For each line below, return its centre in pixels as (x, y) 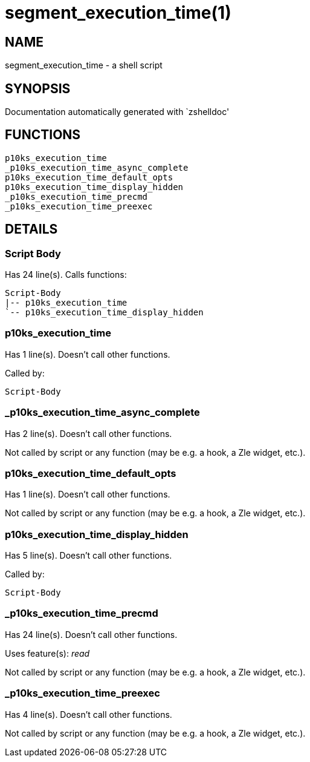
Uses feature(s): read (47, 653)
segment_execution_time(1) (118, 13)
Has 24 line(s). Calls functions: (66, 275)
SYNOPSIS (38, 88)
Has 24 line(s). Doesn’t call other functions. (91, 634)
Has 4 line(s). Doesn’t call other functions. (89, 714)
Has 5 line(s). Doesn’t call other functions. (89, 556)
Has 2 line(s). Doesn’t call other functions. (89, 433)
